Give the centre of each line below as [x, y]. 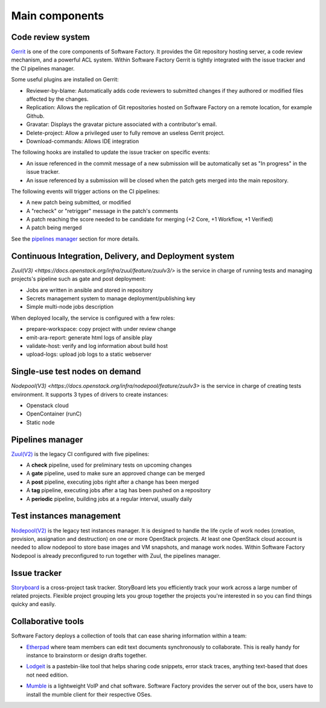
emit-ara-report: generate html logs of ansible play [89, 337]
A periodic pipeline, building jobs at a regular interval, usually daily [109, 499]
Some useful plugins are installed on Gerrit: [65, 80]
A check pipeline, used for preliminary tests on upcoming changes [109, 465]
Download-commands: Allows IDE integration [82, 141]
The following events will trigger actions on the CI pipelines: [85, 191]
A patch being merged [54, 228]
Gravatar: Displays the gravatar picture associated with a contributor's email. [122, 124]
